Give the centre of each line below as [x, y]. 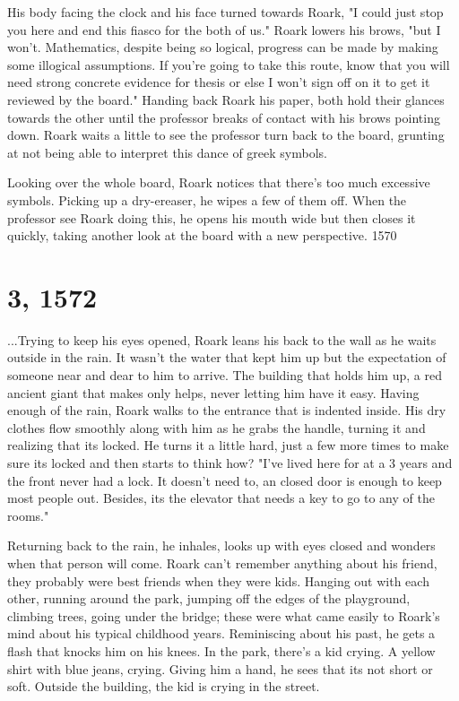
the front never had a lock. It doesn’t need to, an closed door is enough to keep [225, 480]
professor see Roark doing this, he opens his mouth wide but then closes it [212, 217]
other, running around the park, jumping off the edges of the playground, [209, 598]
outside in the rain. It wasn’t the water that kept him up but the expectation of [227, 357]
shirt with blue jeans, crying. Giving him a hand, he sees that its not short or [220, 668]
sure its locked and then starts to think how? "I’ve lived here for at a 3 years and [230, 463]
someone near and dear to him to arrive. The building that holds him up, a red [225, 375]
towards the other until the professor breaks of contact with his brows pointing [224, 117]
